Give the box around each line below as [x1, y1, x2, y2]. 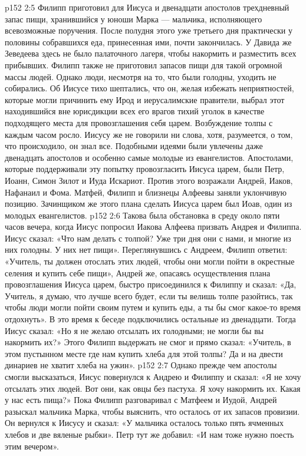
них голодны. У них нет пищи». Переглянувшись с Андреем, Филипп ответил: [5, 243, 288, 256]
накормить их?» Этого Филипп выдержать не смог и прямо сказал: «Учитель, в [5, 336, 291, 348]
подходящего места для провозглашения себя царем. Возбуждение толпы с [5, 116, 273, 128]
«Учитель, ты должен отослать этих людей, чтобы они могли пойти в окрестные [5, 255, 295, 267]
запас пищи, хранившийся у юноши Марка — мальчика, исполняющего [5, 12, 262, 25]
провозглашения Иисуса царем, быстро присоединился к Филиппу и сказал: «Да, [5, 278, 297, 290]
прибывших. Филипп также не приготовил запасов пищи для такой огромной [5, 58, 282, 71]
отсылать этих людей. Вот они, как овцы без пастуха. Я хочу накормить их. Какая [5, 382, 301, 394]
